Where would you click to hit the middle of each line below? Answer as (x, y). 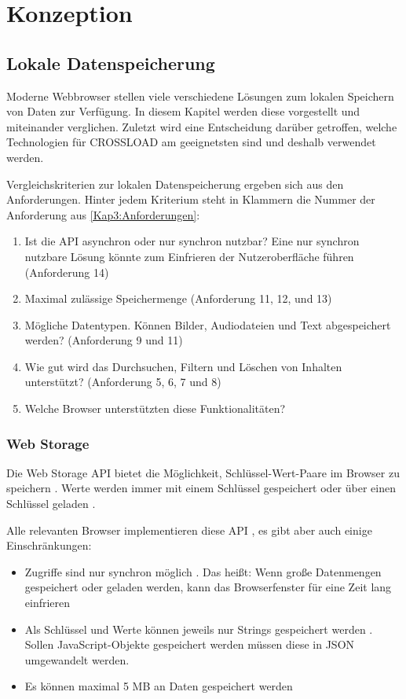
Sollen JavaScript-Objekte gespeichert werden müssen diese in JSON (190, 644)
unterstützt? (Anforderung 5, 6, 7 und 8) (123, 382)
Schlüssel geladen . (51, 504)
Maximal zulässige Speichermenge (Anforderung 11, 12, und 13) (178, 298)
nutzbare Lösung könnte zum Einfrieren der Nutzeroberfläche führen (189, 256)
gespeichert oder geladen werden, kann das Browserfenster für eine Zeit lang (208, 587)
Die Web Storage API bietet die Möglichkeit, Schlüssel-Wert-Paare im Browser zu (203, 472)
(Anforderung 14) (67, 272)
